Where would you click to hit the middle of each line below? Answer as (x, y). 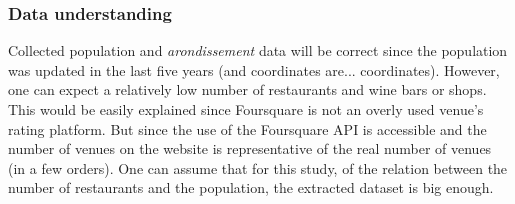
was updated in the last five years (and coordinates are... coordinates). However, (254, 69)
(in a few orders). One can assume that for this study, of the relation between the (258, 167)
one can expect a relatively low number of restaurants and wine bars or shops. (247, 89)
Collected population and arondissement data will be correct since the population (258, 50)
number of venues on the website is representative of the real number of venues (250, 148)
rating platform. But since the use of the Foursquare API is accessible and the (247, 128)
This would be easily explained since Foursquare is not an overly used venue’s (246, 109)
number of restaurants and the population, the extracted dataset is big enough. (251, 187)
